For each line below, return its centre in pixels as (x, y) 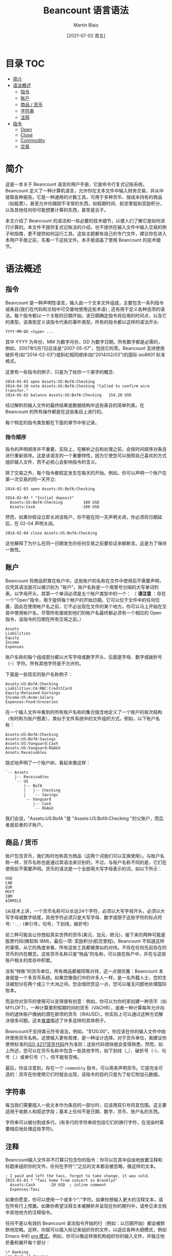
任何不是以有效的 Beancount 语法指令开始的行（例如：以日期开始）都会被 (83, 1223)
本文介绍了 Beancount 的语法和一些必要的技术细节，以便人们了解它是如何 (83, 220)
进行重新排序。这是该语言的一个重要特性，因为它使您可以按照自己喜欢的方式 (86, 455)
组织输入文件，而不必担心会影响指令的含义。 (52, 462)
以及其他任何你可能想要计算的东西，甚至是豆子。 (57, 210)
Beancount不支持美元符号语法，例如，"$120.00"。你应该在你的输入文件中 (83, 1031)
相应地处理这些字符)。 (33, 1129)
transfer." (17, 390)
